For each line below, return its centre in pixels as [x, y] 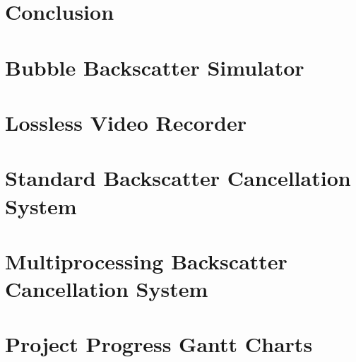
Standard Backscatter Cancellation [178, 178]
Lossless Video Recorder [126, 122]
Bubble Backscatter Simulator [155, 67]
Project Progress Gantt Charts [159, 344]
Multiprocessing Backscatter [146, 261]
